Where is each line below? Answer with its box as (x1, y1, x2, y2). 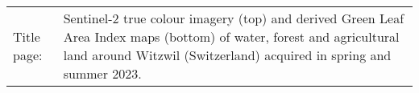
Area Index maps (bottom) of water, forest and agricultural (63, 27, 400, 46)
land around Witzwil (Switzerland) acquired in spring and (63, 46, 392, 64)
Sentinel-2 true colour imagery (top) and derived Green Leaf (63, 9, 404, 27)
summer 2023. (63, 64, 142, 83)
